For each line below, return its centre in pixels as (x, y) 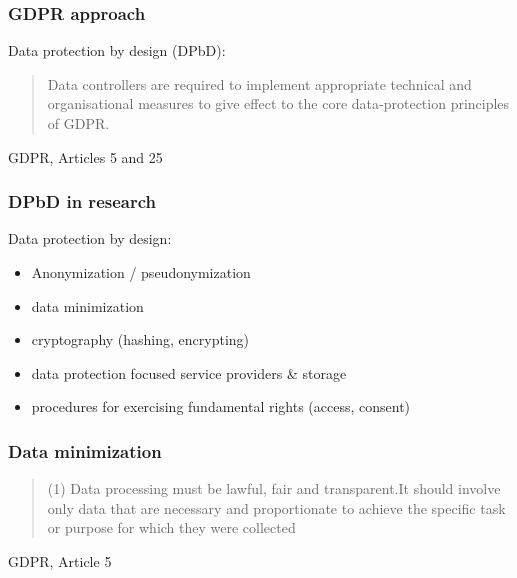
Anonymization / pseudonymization (141, 272)
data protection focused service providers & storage (189, 372)
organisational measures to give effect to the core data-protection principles (278, 103)
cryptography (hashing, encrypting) (140, 339)
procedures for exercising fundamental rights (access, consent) (221, 406)
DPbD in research (82, 201)
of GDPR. (78, 123)
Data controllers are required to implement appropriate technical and (259, 83)
